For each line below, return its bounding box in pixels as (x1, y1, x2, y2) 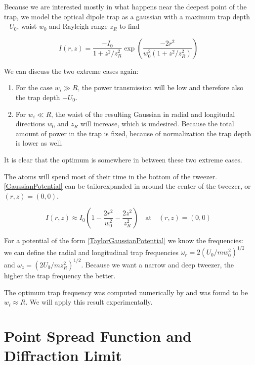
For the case (15, 82, 52, 93)
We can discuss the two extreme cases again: (4, 65, 139, 76)
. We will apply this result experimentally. (25, 297, 153, 307)
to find (119, 21, 140, 31)
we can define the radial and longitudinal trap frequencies (4, 247, 178, 257)
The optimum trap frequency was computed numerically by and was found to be (4, 287, 248, 297)
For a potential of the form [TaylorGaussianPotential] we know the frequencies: (4, 235, 243, 246)
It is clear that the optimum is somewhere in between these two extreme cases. (4, 154, 242, 164)
